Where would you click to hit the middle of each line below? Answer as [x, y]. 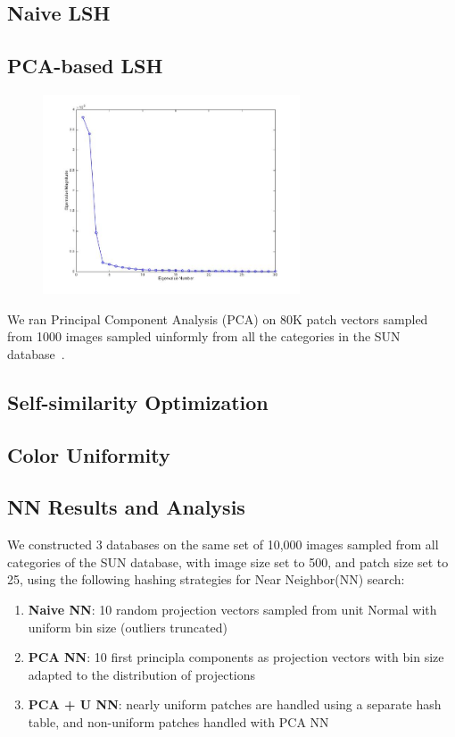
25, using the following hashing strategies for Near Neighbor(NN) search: [206, 579]
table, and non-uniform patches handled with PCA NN [178, 721]
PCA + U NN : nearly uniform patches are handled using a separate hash [235, 704]
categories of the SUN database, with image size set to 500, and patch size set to [228, 561]
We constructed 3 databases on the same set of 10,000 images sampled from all [223, 544]
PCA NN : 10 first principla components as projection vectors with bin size [236, 657]
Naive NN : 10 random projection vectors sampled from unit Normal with [232, 609]
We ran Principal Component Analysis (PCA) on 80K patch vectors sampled [218, 318]
